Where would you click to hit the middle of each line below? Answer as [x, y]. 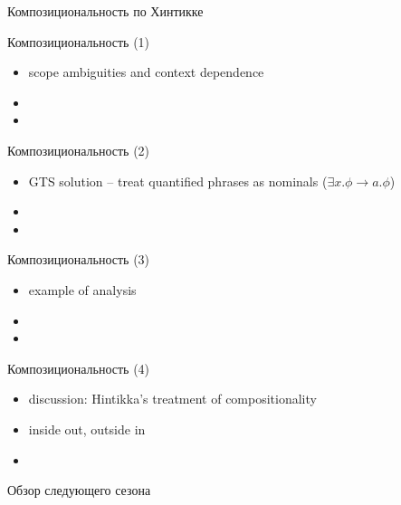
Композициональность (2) [79, 150]
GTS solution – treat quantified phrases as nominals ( [178, 181]
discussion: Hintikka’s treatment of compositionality [172, 399]
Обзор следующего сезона [79, 490]
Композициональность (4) [79, 368]
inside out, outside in [87, 429]
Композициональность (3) [79, 259]
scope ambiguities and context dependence [146, 72]
